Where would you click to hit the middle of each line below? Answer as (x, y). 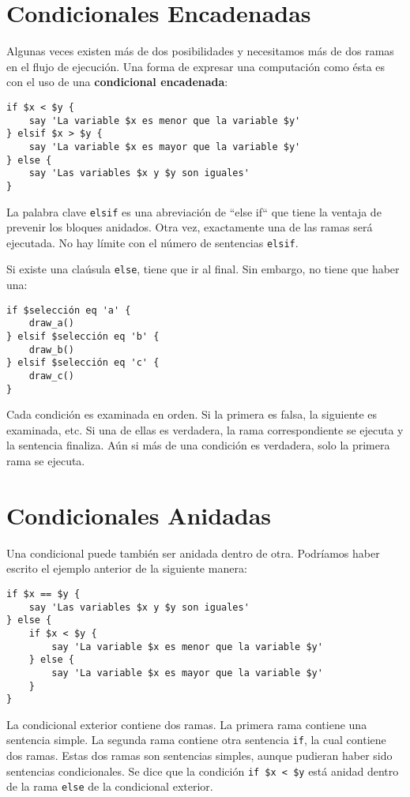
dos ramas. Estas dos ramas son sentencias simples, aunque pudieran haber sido (199, 756)
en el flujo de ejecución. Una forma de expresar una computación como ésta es (196, 66)
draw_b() (51, 350)
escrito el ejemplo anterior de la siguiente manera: (127, 568)
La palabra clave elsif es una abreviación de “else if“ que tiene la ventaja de (194, 211)
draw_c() (51, 376)
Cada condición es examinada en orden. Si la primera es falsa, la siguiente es (192, 414)
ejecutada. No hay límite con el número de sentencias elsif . (152, 242)
